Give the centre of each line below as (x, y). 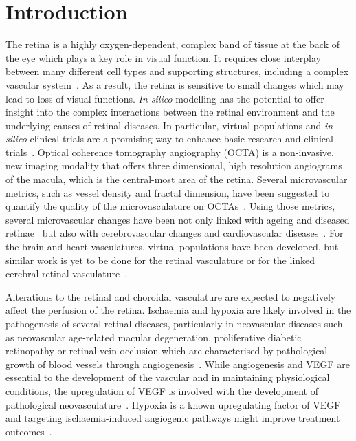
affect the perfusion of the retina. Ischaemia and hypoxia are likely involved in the (178, 310)
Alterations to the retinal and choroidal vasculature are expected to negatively (171, 296)
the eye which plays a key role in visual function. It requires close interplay (163, 57)
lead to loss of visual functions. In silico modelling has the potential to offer (165, 98)
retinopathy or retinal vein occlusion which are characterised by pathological (167, 351)
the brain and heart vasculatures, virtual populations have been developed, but (172, 247)
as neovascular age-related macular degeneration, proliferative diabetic (154, 337)
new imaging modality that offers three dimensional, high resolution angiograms (174, 165)
